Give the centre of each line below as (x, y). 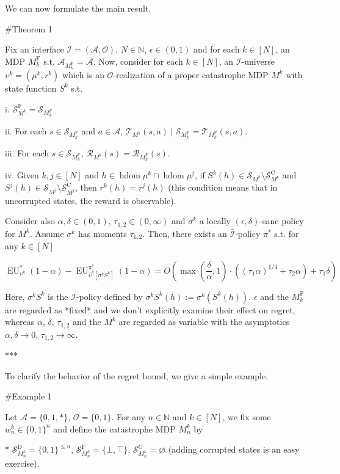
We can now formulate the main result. (78, 8)
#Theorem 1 (29, 28)
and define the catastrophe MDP (114, 428)
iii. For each (27, 152)
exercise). (22, 463)
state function (31, 88)
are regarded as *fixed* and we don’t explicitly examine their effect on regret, (150, 309)
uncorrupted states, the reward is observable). (91, 200)
